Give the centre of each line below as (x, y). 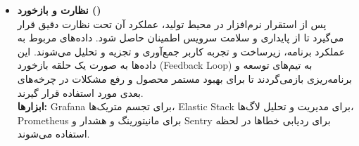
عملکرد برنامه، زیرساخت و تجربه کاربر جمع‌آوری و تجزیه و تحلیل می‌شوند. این (181, 51)
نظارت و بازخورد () (59, 10)
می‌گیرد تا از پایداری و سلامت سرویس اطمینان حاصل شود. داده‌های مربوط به (181, 38)
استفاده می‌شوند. (53, 134)
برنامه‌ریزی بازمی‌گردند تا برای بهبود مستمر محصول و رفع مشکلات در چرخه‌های (185, 78)
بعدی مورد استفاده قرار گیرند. (80, 92)
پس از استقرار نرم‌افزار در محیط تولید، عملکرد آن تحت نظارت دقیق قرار (172, 24)
